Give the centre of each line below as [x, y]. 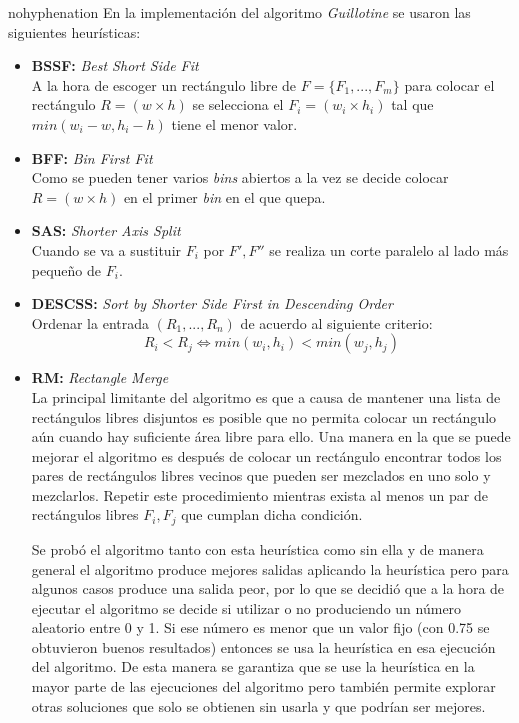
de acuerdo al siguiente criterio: [336, 322]
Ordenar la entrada [90, 322]
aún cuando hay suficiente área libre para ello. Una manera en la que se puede [271, 436]
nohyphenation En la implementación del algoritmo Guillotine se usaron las [239, 12]
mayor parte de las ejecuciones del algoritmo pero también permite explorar [263, 686]
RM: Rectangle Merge [100, 377]
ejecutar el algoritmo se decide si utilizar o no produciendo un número [246, 607]
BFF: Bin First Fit [92, 157]
